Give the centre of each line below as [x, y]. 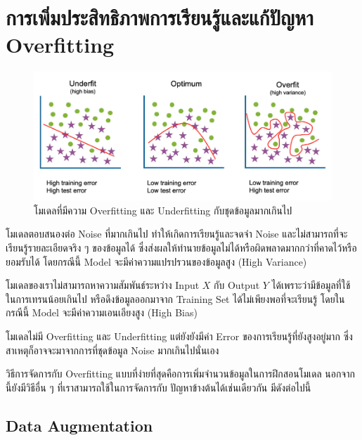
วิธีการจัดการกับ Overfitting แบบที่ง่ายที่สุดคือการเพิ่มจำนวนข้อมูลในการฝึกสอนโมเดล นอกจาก [180, 374]
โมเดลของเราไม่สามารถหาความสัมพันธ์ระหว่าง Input [103, 285]
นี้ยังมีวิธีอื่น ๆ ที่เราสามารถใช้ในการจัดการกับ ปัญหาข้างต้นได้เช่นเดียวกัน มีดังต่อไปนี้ [159, 387]
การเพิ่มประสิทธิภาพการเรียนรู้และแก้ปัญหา [160, 17]
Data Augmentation [79, 425]
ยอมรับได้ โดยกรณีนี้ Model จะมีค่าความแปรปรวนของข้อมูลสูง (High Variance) [156, 261]
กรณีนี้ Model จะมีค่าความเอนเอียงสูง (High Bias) [102, 312]
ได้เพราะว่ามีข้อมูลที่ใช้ [311, 285]
